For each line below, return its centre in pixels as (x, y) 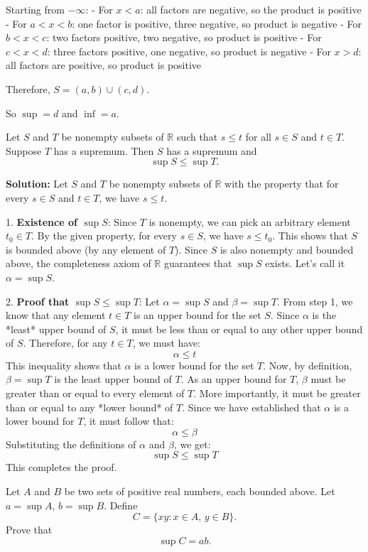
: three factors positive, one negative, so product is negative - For (189, 51)
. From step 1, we (315, 301)
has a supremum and (212, 150)
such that (197, 137)
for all (258, 137)
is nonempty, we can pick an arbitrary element (250, 221)
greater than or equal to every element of (95, 393)
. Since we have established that (251, 407)
